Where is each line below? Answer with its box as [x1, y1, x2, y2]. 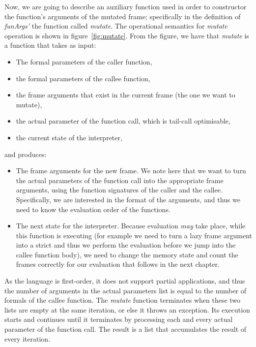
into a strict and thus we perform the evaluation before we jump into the [16, 240, 236, 250]
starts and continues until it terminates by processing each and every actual [4, 314, 233, 324]
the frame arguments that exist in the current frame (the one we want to [16, 90, 235, 100]
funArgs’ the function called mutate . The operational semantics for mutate [4, 21, 228, 31]
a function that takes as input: [4, 40, 96, 50]
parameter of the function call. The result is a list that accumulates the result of [4, 324, 247, 334]
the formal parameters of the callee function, [16, 73, 150, 83]
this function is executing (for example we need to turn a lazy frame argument [16, 230, 252, 240]
